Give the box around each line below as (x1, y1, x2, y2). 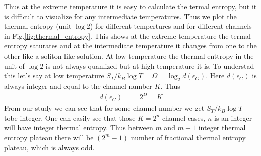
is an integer (214, 112, 252, 123)
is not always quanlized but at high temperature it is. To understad (45, 60, 254, 71)
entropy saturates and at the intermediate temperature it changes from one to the (4, 40, 257, 51)
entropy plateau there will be (4, 132, 94, 142)
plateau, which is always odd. (4, 142, 95, 152)
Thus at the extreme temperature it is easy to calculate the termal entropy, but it (4, 1, 257, 11)
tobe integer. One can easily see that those (4, 112, 136, 123)
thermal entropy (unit (4, 21, 72, 31)
